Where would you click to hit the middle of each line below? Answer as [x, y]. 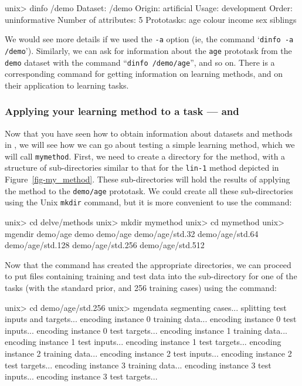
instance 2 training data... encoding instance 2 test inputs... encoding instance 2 [148, 353]
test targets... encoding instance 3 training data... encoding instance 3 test [138, 365]
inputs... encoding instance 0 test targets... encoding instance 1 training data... [146, 330]
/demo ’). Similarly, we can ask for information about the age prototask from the [148, 50]
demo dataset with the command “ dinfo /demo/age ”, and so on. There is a [140, 62]
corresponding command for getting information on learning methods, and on [144, 74]
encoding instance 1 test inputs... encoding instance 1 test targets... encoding [143, 342]
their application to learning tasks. [67, 85]
